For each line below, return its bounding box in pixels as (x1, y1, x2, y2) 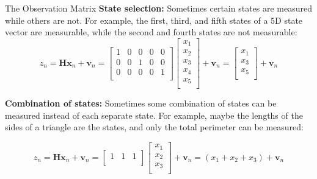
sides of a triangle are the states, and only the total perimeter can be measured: (5, 121, 304, 133)
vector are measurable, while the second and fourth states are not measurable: (5, 26, 297, 38)
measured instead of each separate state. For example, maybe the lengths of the (5, 108, 303, 121)
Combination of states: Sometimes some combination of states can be (5, 97, 277, 110)
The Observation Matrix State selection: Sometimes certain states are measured (5, 2, 313, 14)
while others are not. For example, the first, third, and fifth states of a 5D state (5, 13, 303, 26)
